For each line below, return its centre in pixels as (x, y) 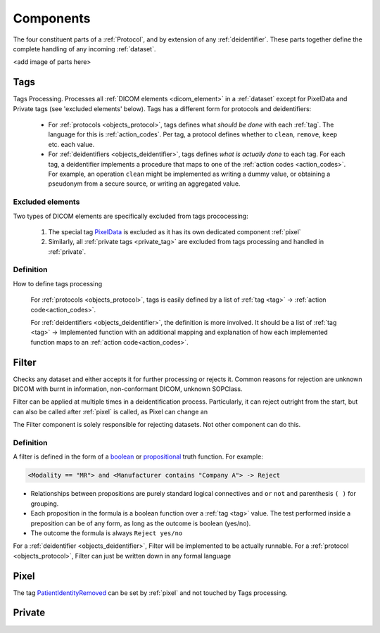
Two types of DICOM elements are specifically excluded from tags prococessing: (131, 216)
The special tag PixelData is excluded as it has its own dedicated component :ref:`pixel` (175, 231)
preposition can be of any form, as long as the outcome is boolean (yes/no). (141, 523)
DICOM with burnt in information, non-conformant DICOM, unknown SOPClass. (128, 389)
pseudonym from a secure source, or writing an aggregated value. (144, 184)
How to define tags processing (58, 283)
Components (52, 18)
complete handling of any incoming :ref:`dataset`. (84, 49)
